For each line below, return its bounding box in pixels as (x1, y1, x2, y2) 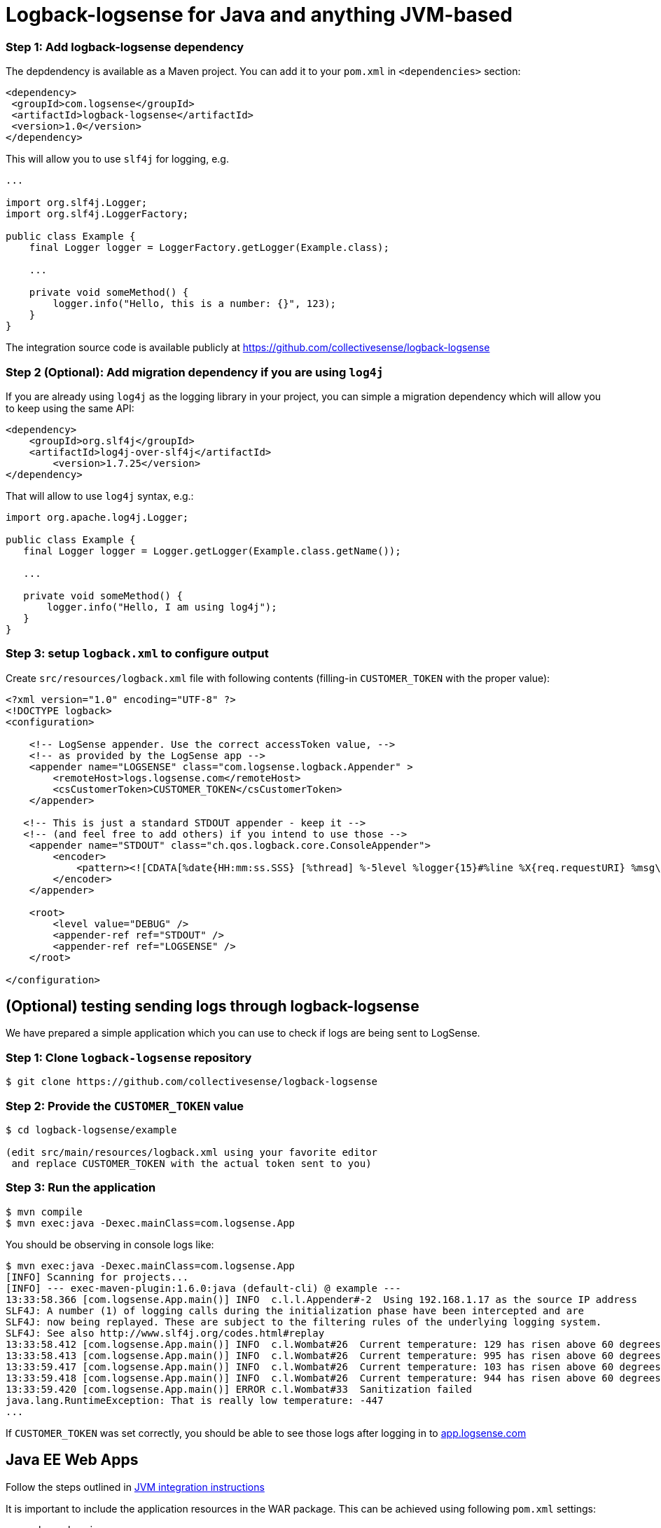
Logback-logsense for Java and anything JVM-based (6, 3, 513, 27)
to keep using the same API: (6, 402, 134, 414)
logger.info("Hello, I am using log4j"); (47, 601, 277, 613)
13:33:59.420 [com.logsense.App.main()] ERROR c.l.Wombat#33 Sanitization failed (6, 1383, 472, 1395)
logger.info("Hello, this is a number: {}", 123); (53, 298, 337, 310)
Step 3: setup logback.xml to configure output (6, 646, 269, 661)
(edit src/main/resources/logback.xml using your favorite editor (6, 1146, 378, 1158)
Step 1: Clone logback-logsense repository (6, 1050, 252, 1065)
